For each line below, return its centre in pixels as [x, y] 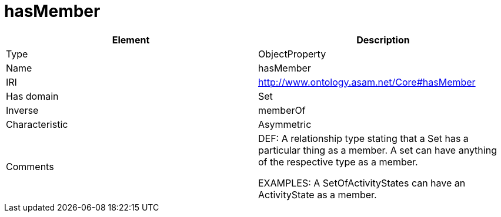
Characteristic [37, 124]
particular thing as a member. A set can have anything [378, 150]
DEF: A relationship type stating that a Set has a [363, 138]
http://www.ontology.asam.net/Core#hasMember [367, 82]
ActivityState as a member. [318, 194]
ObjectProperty [292, 54]
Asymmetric [285, 124]
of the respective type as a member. [338, 162]
